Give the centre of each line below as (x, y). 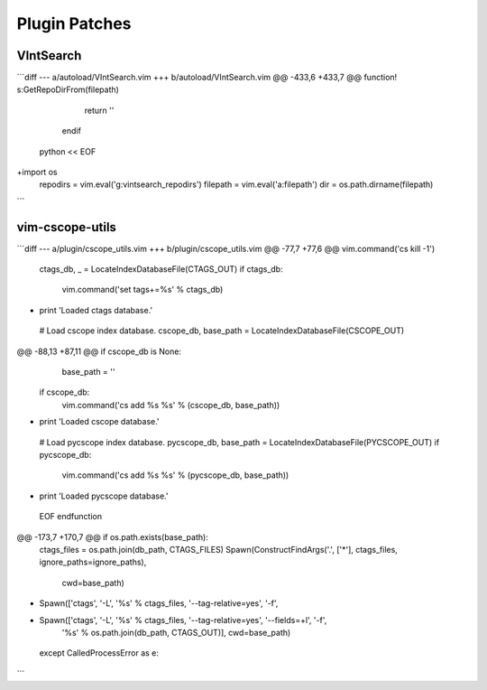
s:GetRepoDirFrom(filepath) (68, 89)
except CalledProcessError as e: (99, 653)
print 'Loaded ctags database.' (96, 310)
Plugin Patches (74, 23)
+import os (37, 172)
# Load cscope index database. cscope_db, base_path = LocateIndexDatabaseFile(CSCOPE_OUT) (222, 331)
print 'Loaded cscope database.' (99, 422)
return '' (99, 110)
